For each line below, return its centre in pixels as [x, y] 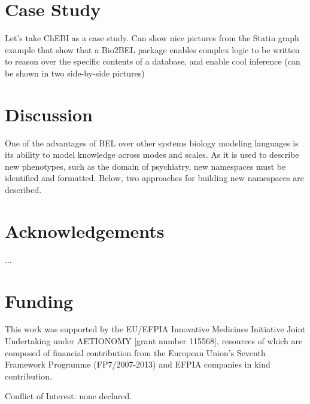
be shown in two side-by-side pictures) [75, 73]
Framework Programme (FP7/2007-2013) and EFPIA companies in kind [138, 364]
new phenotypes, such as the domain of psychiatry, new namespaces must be [145, 166]
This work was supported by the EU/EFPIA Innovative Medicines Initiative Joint [155, 329]
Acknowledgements [85, 230]
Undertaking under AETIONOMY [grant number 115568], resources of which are [154, 341]
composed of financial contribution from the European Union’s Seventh [135, 352]
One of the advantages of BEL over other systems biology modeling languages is [152, 143]
